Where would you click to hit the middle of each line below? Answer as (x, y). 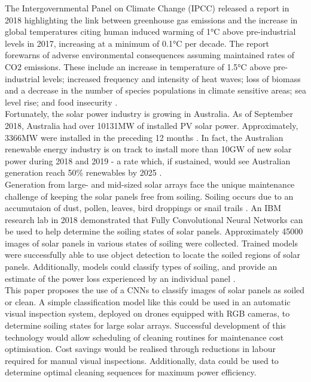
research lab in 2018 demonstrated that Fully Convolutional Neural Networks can (154, 219)
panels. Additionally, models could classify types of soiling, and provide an (141, 267)
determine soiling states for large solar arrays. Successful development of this (145, 325)
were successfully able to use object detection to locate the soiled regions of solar (153, 255)
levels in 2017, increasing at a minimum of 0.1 (89, 43)
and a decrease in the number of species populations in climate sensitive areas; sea (155, 90)
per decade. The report (227, 43)
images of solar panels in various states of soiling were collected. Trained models (151, 243)
